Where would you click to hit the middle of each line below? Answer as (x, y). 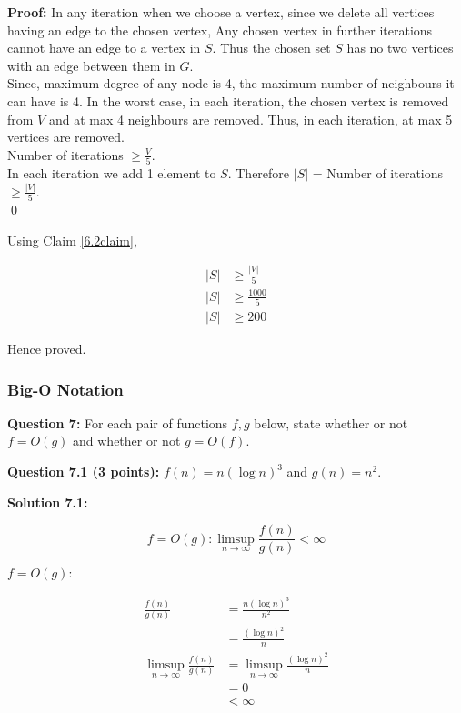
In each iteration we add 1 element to (112, 173)
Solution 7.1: (48, 502)
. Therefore (259, 173)
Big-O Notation (65, 389)
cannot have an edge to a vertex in (104, 48)
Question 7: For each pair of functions (118, 422)
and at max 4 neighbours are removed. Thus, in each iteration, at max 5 (251, 119)
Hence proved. (47, 349)
